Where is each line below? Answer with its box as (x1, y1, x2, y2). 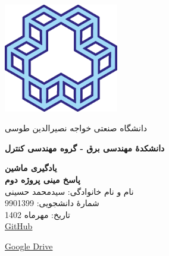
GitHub (5, 220, 33, 232)
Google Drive (5, 239, 53, 252)
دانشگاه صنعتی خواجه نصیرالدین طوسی (5, 122, 148, 134)
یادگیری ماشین (5, 162, 57, 174)
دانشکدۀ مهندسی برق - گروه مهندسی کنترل (5, 141, 165, 154)
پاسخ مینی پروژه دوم (5, 173, 80, 185)
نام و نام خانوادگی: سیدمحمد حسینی (5, 185, 134, 197)
